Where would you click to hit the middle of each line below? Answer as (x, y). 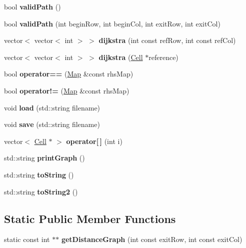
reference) (163, 57)
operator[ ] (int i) (94, 141)
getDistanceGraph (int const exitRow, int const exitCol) (152, 239)
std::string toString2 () (41, 191)
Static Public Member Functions (90, 218)
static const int (27, 239)
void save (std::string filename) (52, 124)
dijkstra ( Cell (121, 57)
